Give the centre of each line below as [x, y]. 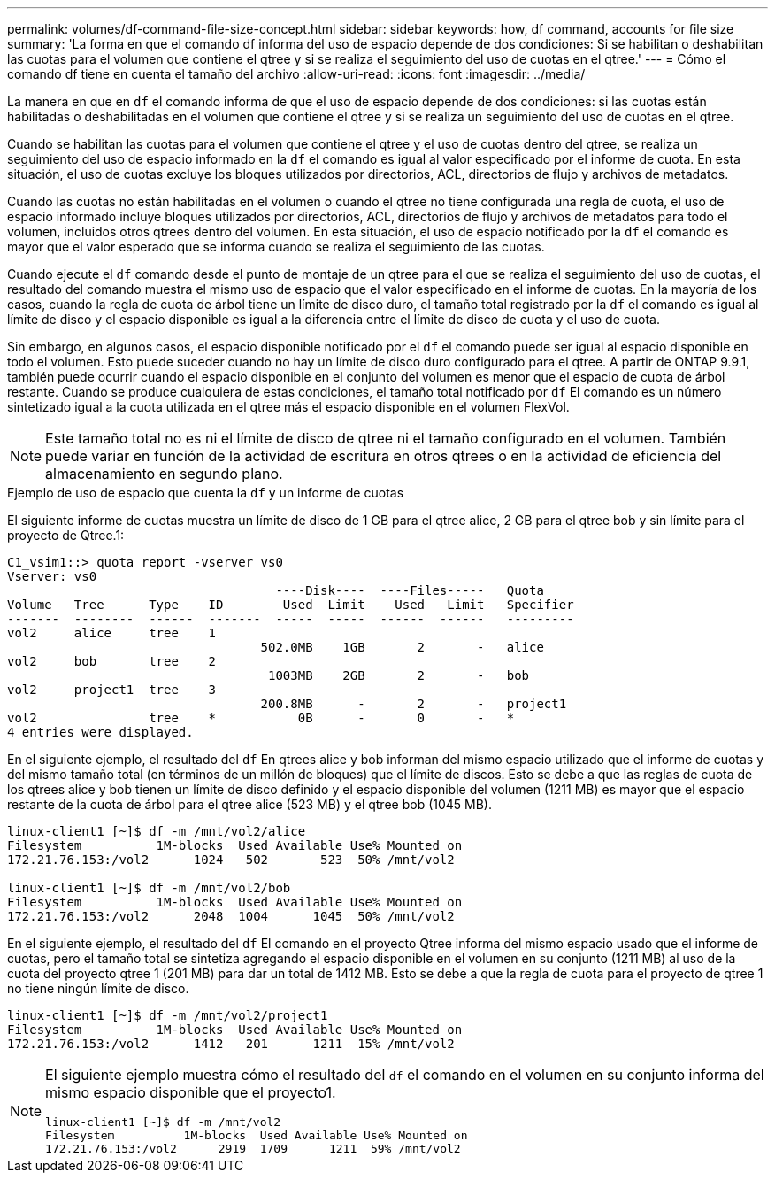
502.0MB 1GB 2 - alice [402, 647]
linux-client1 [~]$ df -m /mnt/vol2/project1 [168, 1015]
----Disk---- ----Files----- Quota [410, 590]
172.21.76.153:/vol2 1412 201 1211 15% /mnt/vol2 [231, 1044]
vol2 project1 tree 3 [112, 690]
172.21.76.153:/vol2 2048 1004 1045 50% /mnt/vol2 [231, 916]
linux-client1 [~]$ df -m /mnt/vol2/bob [149, 888]
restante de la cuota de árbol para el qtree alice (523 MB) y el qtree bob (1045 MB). [250, 804]
